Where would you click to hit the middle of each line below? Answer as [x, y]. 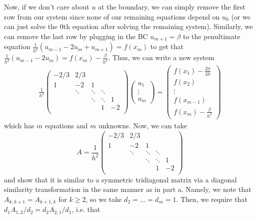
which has [19, 125]
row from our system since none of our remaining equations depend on [112, 16]
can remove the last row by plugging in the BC [76, 36]
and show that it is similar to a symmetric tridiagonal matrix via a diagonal [120, 179]
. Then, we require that [212, 199]
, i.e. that [86, 209]
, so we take [104, 199]
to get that [167, 46]
